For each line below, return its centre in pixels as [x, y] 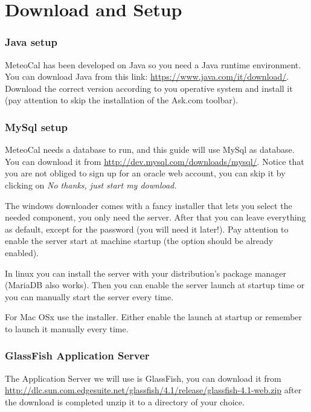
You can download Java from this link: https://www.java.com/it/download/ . [147, 76]
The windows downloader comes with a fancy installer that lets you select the [149, 205]
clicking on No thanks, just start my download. [91, 185]
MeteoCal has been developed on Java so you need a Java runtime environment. [153, 64]
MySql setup [36, 127]
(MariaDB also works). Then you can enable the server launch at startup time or [155, 285]
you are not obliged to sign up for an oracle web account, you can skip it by [145, 173]
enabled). [22, 252]
